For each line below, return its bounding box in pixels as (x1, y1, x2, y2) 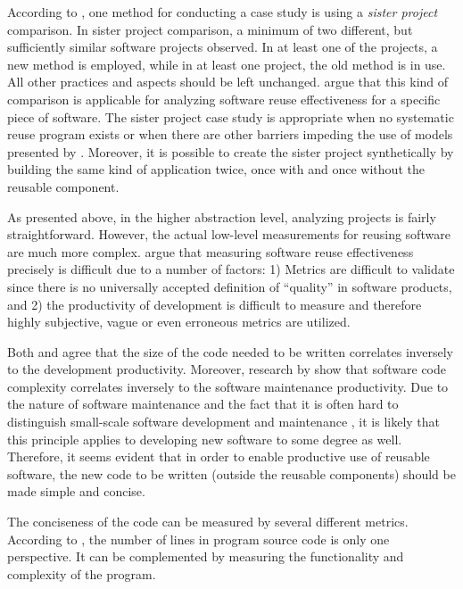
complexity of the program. (7, 564, 156, 583)
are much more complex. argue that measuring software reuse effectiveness (7, 242, 414, 261)
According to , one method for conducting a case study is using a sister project (7, 3, 438, 21)
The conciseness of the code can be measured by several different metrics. (7, 512, 409, 531)
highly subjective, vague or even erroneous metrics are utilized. (7, 312, 351, 331)
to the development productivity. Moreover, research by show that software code (7, 360, 447, 378)
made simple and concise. (7, 482, 145, 501)
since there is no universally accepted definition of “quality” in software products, (7, 277, 452, 295)
